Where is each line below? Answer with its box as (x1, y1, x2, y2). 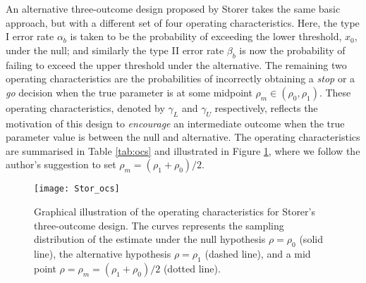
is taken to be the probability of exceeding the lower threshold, (70, 29, 342, 44)
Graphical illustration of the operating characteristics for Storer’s (34, 204, 315, 218)
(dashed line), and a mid (205, 246, 311, 260)
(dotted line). (163, 260, 221, 275)
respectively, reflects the (214, 100, 318, 115)
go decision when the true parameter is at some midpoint (6, 84, 252, 99)
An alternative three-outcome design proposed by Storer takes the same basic (6, 1, 341, 15)
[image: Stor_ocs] (34, 184, 120, 194)
